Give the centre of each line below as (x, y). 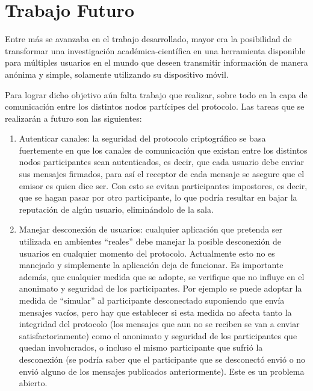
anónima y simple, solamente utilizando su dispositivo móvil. (117, 74)
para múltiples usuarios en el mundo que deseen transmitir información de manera (156, 62)
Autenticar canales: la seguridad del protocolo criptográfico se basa (142, 138)
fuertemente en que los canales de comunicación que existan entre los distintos (163, 150)
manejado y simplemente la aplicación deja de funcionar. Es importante (151, 265)
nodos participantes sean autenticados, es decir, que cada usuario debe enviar (161, 162)
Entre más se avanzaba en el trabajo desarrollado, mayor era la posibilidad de (148, 39)
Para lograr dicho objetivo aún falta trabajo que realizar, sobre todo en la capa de (156, 94)
